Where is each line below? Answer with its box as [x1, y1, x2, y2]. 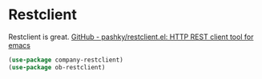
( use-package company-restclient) [8, 56, 124, 64]
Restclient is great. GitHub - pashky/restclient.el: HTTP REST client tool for [8, 32, 254, 41]
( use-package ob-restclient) [8, 63, 106, 71]
